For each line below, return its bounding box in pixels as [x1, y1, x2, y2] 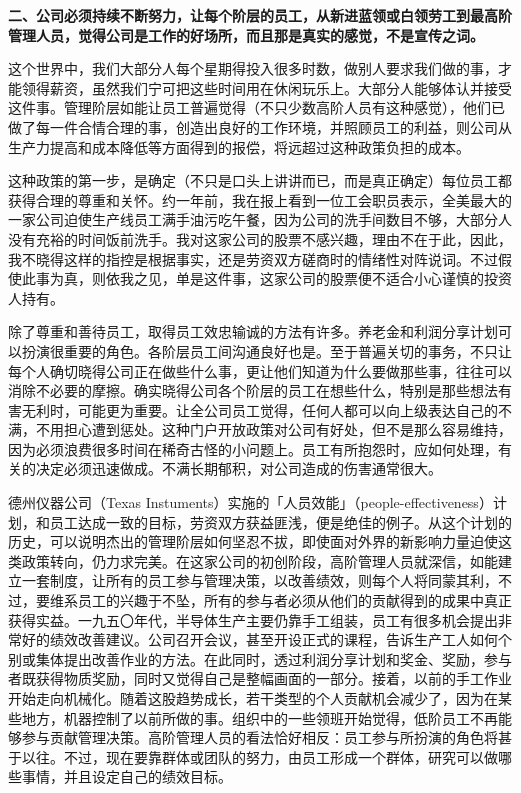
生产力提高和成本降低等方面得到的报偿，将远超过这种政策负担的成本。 [8, 136, 470, 157]
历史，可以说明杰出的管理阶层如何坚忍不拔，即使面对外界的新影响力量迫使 [8, 531, 498, 552]
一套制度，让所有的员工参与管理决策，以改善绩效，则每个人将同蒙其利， [21, 570, 498, 591]
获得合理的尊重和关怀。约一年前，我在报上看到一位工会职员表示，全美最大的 [8, 189, 512, 210]
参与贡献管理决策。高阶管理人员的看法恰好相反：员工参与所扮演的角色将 [21, 727, 498, 748]
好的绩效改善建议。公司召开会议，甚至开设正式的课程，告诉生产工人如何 [21, 629, 498, 650]
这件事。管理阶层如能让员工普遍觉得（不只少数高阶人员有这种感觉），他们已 [8, 97, 505, 118]
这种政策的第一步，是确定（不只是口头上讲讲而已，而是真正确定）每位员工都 [8, 170, 512, 191]
